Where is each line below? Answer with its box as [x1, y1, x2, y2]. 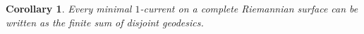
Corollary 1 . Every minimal [6, 1, 132, 15]
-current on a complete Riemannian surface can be [140, 1, 358, 15]
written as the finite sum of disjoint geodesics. [6, 15, 204, 29]
